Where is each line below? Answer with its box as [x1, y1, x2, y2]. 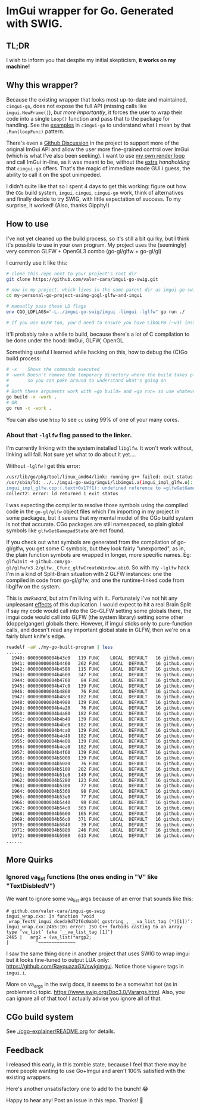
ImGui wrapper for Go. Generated [6, 4, 174, 18]
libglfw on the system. [6, 582, 61, 590]
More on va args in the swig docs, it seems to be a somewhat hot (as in [6, 980, 177, 989]
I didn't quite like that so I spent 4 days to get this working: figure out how [6, 182, 187, 189]
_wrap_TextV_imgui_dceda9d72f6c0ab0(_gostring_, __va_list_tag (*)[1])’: [6, 918, 193, 924]
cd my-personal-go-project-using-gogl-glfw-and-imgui [6, 293, 143, 299]
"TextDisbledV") [6, 881, 55, 890]
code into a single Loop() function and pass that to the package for [6, 115, 170, 122]
